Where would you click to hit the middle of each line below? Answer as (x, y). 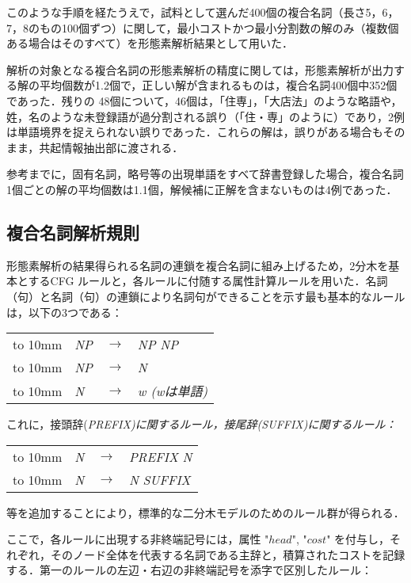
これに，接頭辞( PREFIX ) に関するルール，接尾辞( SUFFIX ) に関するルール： (202, 424)
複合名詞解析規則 (73, 232)
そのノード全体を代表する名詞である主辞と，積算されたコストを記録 (228, 554)
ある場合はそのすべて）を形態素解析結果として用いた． (150, 43)
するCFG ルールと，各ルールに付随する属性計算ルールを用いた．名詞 (208, 281)
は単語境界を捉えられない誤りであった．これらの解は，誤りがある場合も (195, 132)
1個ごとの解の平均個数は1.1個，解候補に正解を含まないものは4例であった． (202, 189)
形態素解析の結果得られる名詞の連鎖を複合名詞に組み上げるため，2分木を (198, 265)
